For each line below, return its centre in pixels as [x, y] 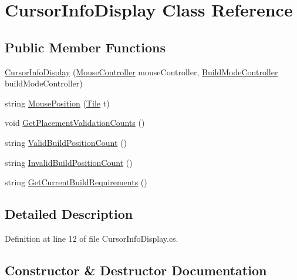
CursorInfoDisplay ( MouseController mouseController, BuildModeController [141, 71]
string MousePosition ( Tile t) [57, 103]
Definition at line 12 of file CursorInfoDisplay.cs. [92, 238]
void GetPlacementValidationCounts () [75, 123]
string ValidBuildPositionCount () [66, 142]
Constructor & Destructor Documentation [136, 270]
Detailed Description [69, 214]
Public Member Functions [85, 47]
